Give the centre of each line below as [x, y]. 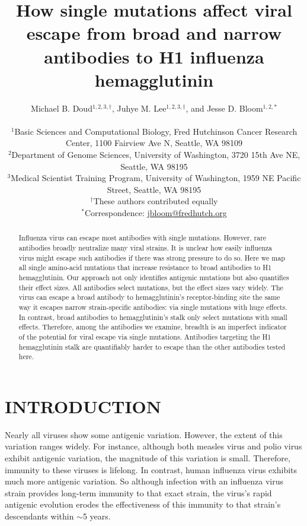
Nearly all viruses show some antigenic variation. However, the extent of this [144, 434]
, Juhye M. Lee [139, 108]
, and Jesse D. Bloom [224, 108]
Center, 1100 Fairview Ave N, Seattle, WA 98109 [154, 143]
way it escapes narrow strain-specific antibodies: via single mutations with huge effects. [153, 307]
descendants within [39, 516]
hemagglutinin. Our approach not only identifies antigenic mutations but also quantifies [154, 278]
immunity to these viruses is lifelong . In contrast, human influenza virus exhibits [151, 469]
